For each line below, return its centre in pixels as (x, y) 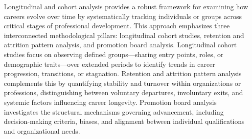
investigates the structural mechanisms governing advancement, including (114, 111)
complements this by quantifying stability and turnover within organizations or (123, 83)
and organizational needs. (42, 130)
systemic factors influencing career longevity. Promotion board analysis (110, 102)
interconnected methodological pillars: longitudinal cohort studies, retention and (124, 35)
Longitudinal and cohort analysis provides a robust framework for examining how (126, 6)
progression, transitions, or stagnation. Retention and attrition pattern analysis (123, 73)
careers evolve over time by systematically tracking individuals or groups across (123, 16)
